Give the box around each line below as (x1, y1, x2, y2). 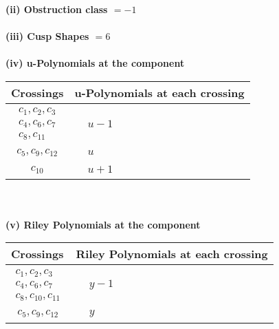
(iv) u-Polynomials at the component (5, 56, 185, 70)
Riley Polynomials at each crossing (76, 246, 268, 262)
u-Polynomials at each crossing (74, 84, 245, 100)
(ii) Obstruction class (5, 2, 108, 16)
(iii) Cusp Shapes (5, 29, 89, 43)
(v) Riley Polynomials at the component (5, 217, 201, 231)
